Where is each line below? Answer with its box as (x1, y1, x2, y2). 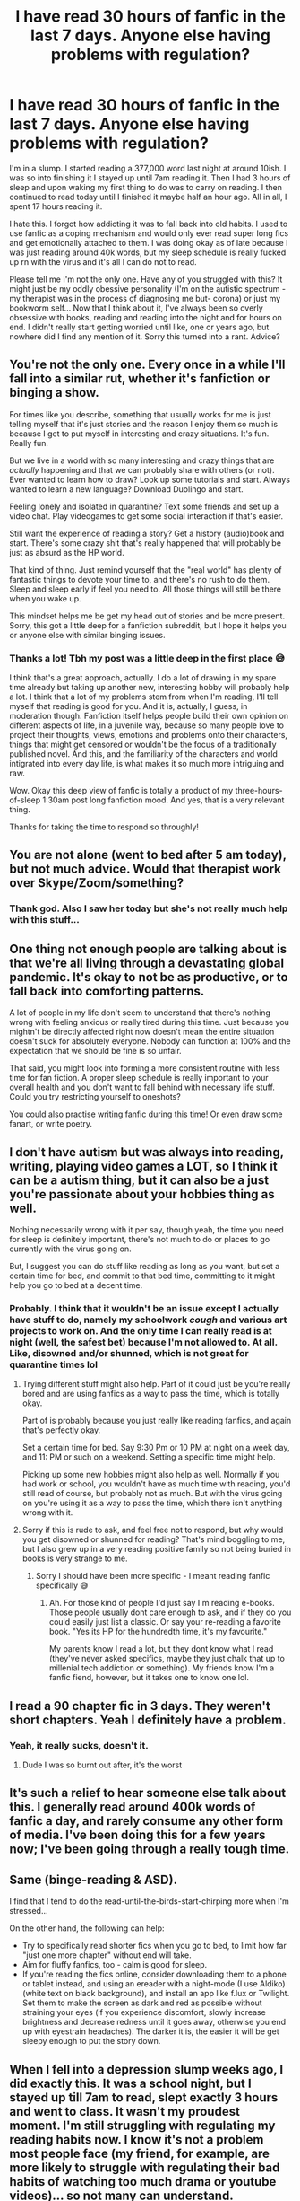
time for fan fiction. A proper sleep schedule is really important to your (9, 1073, 269, 1083)
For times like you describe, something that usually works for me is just (9, 408, 271, 419)
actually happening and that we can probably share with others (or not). (9, 464, 275, 475)
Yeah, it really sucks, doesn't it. (9, 1739, 150, 1751)
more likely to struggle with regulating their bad (9, 2160, 280, 2175)
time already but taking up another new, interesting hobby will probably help (9, 682, 290, 693)
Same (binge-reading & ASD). (9, 1872, 177, 1887)
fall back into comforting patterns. (9, 983, 205, 998)
